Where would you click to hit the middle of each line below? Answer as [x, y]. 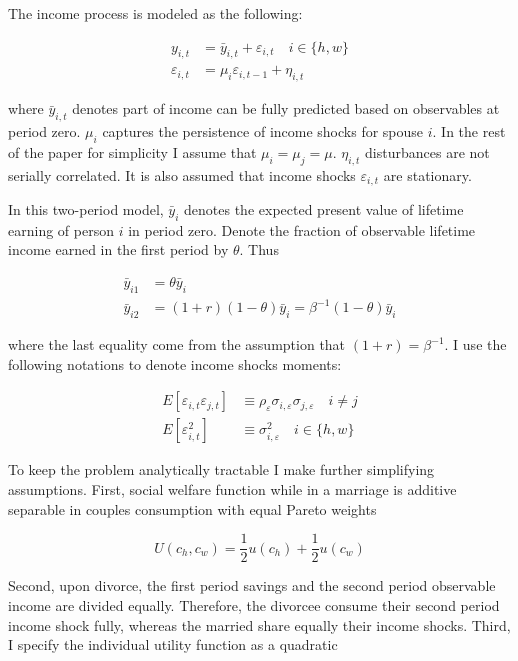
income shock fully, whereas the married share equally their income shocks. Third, [259, 624]
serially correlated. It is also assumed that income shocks [182, 174]
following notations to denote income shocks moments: [175, 363]
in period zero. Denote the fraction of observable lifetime [302, 229]
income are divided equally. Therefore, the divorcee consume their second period [254, 604]
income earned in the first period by [118, 249]
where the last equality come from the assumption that [177, 344]
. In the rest [469, 131]
